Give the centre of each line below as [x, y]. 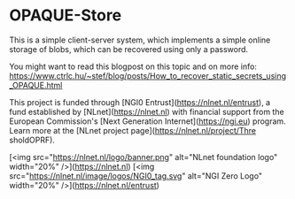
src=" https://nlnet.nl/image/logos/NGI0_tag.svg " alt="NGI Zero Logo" [136, 176]
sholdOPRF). [32, 140]
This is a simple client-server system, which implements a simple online [140, 40]
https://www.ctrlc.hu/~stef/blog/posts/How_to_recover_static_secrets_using [147, 75]
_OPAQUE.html [36, 85]
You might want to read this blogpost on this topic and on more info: [133, 66]
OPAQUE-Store [66, 15]
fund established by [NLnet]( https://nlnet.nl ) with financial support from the [147, 111]
